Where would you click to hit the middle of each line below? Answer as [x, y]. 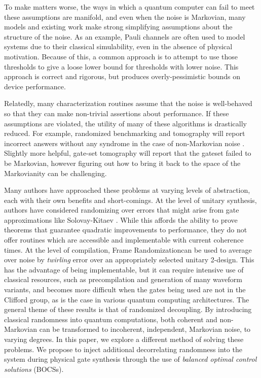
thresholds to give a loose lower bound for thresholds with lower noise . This [121, 66]
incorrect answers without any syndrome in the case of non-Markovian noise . [124, 143]
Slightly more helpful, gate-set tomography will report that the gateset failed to [128, 153]
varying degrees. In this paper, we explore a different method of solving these [124, 339]
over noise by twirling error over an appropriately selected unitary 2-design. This [129, 260]
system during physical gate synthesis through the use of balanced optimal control [130, 359]
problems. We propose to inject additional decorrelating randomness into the [123, 349]
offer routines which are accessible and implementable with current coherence [124, 240]
